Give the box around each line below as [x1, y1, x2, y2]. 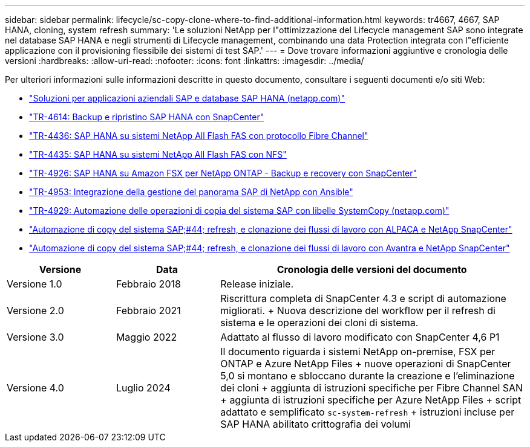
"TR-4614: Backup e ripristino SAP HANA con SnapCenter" [29, 112, 264, 122]
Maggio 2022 [116, 331, 177, 343]
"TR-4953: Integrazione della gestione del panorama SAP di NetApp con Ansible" [29, 187, 353, 197]
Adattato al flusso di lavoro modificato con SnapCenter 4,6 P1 [220, 331, 500, 343]
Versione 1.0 [7, 278, 62, 290]
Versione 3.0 [7, 331, 64, 343]
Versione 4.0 [7, 382, 64, 394]
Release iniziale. [220, 278, 294, 290]
